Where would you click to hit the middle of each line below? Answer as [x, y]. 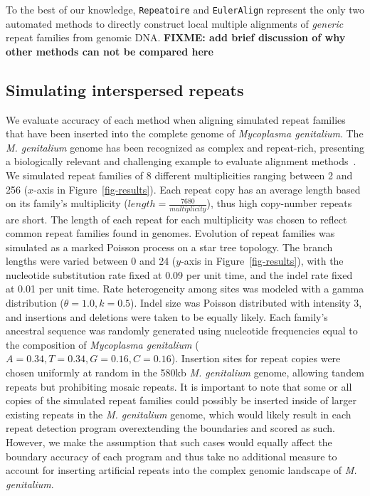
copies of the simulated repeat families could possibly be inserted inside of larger [181, 400]
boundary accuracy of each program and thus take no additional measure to [171, 456]
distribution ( [35, 303]
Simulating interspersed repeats [125, 89]
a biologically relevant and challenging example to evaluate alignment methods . [181, 161]
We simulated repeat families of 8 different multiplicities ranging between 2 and [179, 175]
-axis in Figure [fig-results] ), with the [262, 261]
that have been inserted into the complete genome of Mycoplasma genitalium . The [185, 133]
